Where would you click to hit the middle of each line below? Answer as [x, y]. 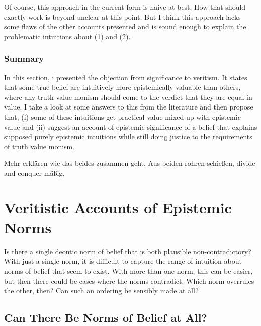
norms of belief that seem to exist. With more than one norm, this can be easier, [128, 271]
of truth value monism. [39, 146]
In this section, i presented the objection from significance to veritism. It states [126, 77]
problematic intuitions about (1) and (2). [67, 36]
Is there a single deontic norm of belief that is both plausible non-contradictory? [128, 251]
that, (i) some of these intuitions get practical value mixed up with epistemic [122, 116]
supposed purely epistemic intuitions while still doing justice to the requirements [128, 136]
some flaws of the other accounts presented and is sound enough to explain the [125, 26]
